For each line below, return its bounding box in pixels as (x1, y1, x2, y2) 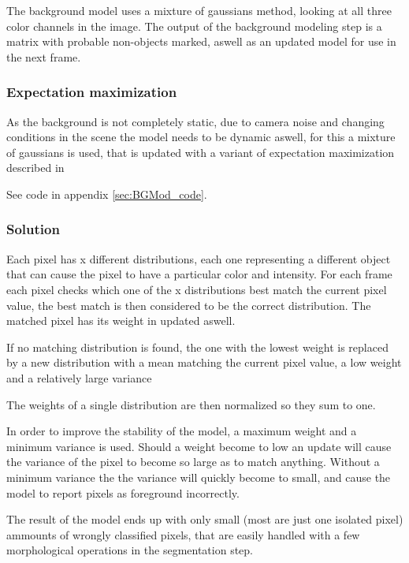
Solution (6, 219, 60, 239)
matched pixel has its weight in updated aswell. (6, 312, 236, 329)
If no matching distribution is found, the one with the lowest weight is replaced (6, 338, 389, 355)
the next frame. (6, 48, 81, 65)
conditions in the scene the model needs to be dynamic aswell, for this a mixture (6, 129, 396, 145)
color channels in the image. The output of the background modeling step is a (6, 17, 382, 34)
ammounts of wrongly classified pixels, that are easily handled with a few (6, 526, 360, 542)
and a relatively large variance (6, 369, 152, 386)
